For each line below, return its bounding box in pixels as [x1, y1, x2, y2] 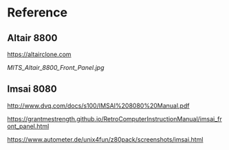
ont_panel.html [7, 122, 50, 130]
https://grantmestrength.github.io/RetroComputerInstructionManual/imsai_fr [7, 114, 222, 123]
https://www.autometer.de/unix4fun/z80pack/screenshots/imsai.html [7, 135, 204, 143]
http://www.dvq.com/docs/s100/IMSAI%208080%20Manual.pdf [7, 101, 190, 110]
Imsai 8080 [7, 84, 57, 95]
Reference [7, 5, 67, 21]
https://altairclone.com [7, 50, 72, 58]
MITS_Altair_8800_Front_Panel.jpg [7, 64, 105, 71]
